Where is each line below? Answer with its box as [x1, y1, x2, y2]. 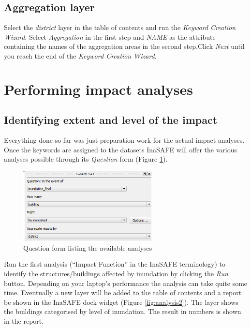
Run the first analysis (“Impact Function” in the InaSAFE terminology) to [4, 259, 226, 269]
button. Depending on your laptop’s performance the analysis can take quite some [4, 278, 248, 288]
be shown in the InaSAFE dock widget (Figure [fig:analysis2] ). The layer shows [4, 297, 238, 307]
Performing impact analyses [4, 79, 193, 99]
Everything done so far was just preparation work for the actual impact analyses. [4, 135, 245, 145]
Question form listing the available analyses [23, 242, 152, 253]
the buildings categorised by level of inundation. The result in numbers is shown [4, 306, 241, 316]
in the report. [4, 316, 44, 326]
